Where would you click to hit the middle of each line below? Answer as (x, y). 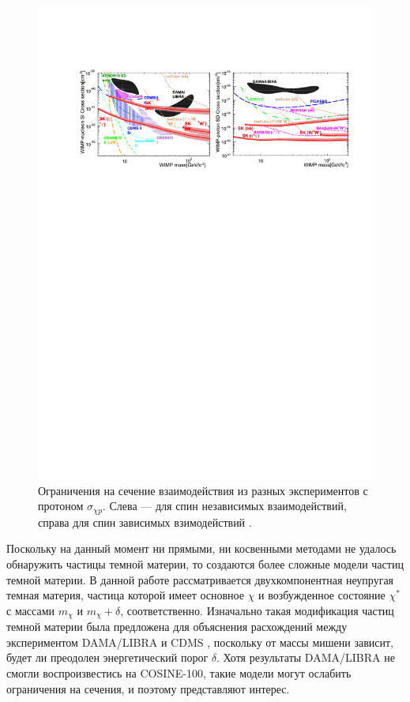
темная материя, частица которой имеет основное (125, 595)
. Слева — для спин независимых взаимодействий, (224, 506)
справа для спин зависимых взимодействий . (145, 522)
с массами (31, 610)
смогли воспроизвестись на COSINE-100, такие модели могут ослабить (179, 672)
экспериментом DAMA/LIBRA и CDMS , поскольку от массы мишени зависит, (200, 642)
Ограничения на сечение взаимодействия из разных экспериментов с (203, 490)
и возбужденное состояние (322, 595)
